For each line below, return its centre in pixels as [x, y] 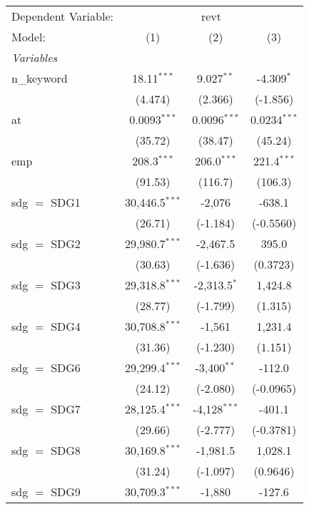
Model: [29, 37]
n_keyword [40, 78]
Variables [35, 57]
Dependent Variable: [62, 16]
